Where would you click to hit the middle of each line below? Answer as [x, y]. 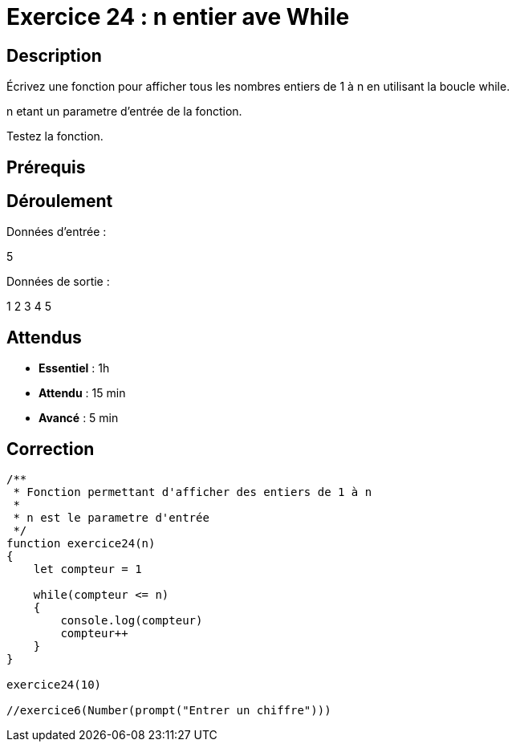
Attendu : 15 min [82, 393]
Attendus [44, 337]
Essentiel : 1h [74, 368]
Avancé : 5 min [79, 418]
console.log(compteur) [132, 621]
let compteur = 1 [87, 569]
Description [54, 55]
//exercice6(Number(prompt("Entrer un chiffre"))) [169, 711]
